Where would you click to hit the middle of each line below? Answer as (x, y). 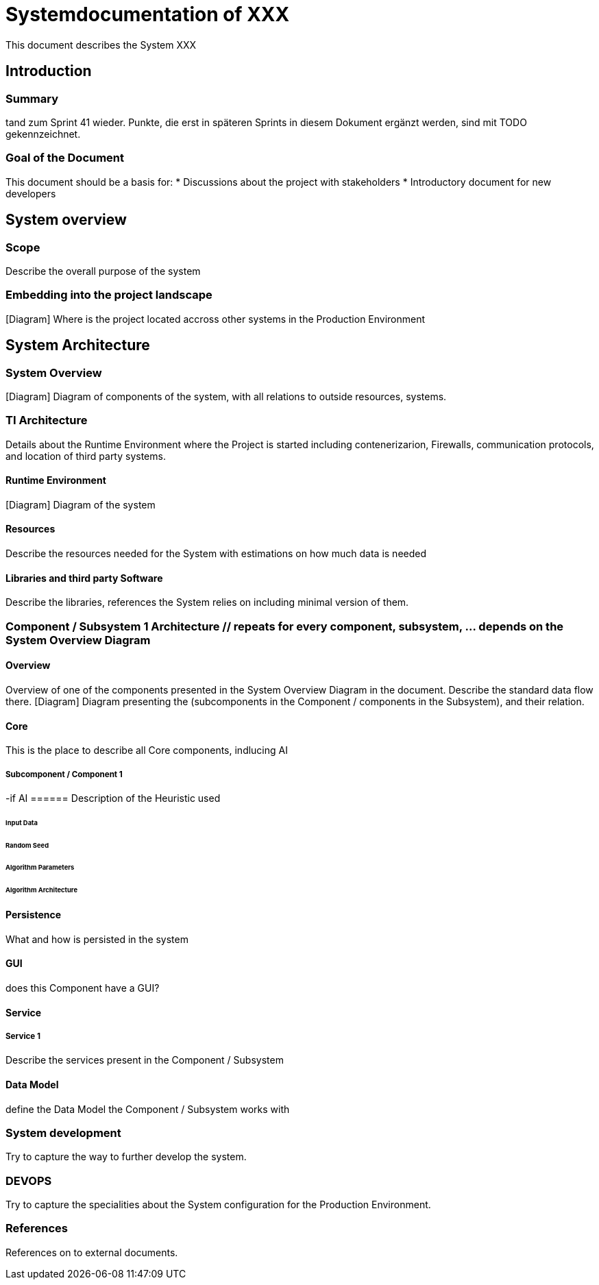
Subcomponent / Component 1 (64, 774)
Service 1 (23, 1036)
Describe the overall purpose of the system (103, 271)
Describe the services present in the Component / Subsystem (145, 1060)
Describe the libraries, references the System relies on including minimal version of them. (207, 602)
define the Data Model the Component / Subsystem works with (148, 1109)
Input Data (22, 822)
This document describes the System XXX (101, 45)
